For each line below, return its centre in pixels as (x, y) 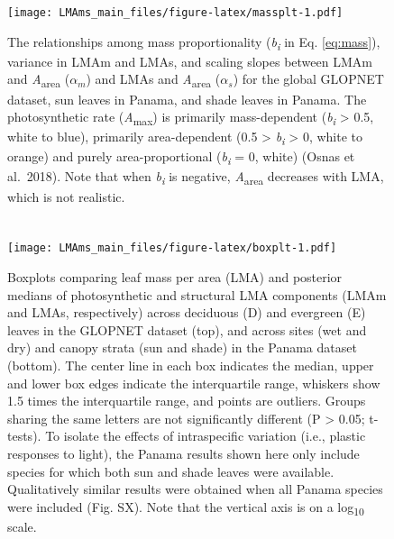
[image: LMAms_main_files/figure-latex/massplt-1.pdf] (175, 13)
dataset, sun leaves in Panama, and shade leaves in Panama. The (187, 99)
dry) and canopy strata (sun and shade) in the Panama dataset (182, 347)
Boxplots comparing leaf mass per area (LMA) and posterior (175, 277)
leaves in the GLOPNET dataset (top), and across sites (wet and (187, 329)
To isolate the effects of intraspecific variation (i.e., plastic (206, 436)
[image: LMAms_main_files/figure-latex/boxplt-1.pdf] (172, 248)
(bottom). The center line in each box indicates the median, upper (191, 365)
